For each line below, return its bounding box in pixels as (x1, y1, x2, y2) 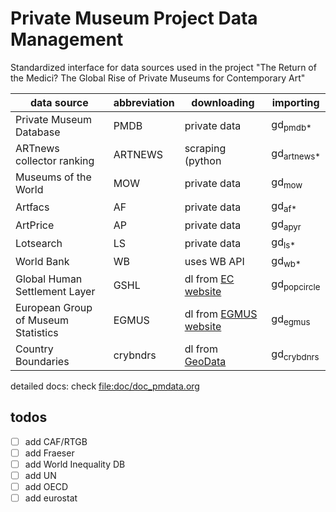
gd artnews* (271, 147, 321, 162)
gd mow (271, 175, 303, 191)
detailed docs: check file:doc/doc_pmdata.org (10, 380, 200, 392)
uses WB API (184, 255, 245, 269)
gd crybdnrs (271, 347, 320, 363)
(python (184, 153, 222, 167)
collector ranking (15, 153, 95, 167)
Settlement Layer (15, 284, 96, 298)
